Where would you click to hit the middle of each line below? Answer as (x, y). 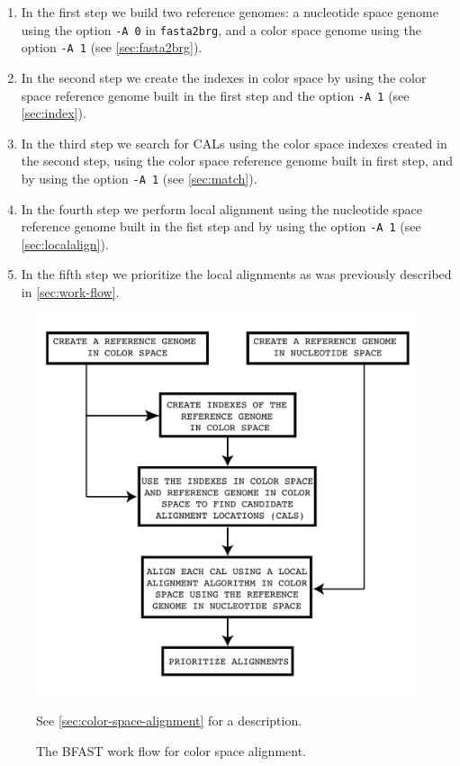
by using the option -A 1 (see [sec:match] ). (139, 178)
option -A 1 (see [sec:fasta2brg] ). (112, 47)
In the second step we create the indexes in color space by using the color (224, 77)
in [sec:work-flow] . (70, 292)
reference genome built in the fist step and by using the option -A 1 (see (221, 226)
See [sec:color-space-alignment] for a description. (169, 721)
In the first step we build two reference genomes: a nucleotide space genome (230, 12)
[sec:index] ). (54, 113)
